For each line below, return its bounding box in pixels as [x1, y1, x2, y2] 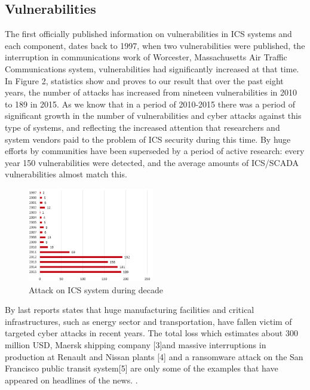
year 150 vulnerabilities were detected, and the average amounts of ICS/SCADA [5, 156, 299, 168]
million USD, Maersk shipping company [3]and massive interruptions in [5, 338, 266, 351]
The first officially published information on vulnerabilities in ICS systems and [5, 27, 292, 40]
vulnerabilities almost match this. [5, 168, 127, 180]
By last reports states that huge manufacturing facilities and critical [5, 303, 254, 316]
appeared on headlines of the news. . [5, 373, 138, 386]
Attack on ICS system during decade [29, 283, 163, 296]
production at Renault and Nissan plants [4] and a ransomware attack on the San [5, 350, 303, 363]
